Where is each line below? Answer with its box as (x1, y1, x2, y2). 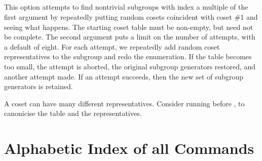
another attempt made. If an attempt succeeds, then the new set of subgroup (4, 71, 244, 82)
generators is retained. (4, 81, 73, 92)
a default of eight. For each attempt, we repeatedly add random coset (4, 41, 220, 52)
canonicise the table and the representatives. (4, 108, 142, 118)
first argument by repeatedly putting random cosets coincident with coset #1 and (4, 11, 258, 22)
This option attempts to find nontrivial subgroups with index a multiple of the (4, 2, 248, 12)
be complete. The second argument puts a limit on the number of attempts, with (4, 31, 255, 42)
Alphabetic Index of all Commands (4, 138, 254, 158)
